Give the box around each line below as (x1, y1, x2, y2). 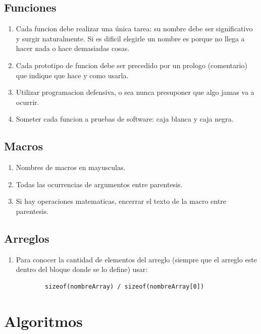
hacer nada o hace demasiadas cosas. (16, 43, 130, 53)
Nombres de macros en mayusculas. (16, 162, 126, 173)
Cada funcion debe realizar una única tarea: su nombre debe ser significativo (16, 23, 253, 34)
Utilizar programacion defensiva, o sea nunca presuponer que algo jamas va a (16, 87, 254, 97)
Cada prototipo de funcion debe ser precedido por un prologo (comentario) (16, 60, 247, 70)
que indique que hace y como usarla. (16, 70, 129, 80)
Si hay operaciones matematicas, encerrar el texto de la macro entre (16, 196, 226, 206)
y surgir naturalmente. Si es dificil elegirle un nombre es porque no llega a (16, 33, 245, 43)
